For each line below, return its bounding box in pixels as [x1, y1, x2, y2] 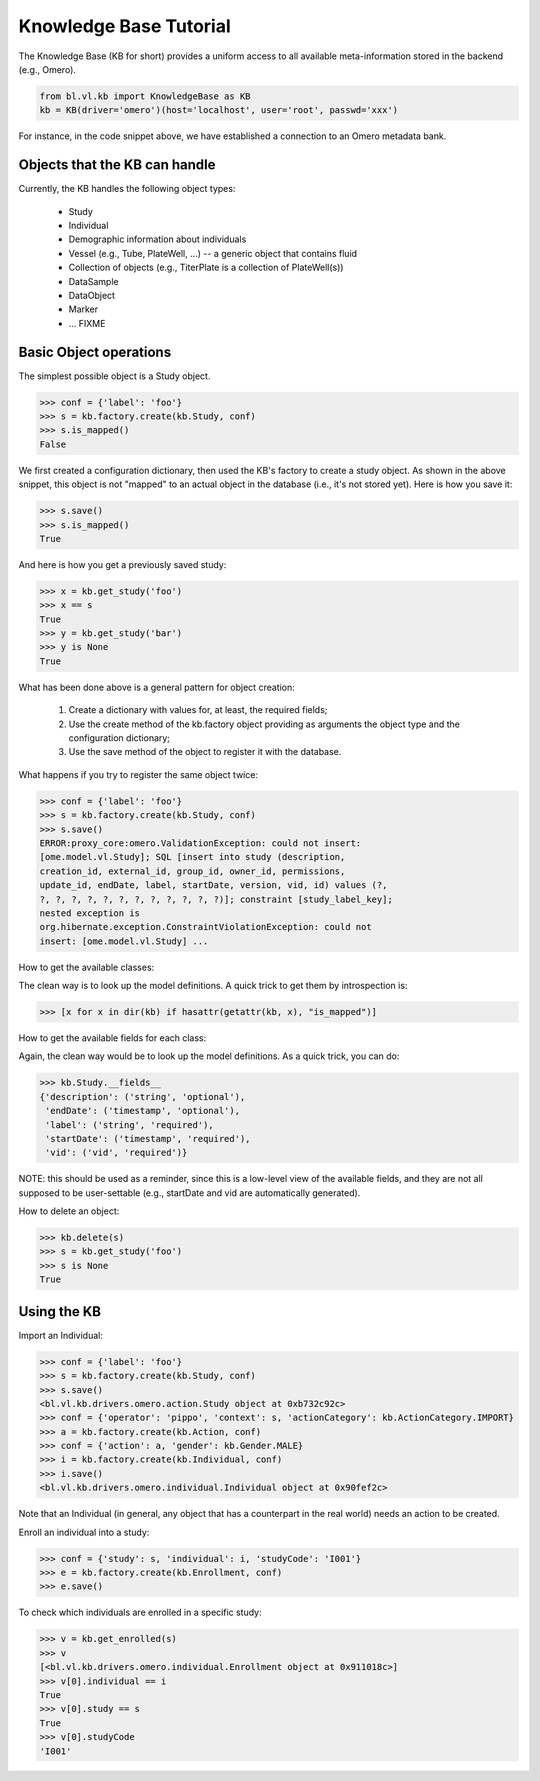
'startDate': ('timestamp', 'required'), [45, 1133, 251, 1144]
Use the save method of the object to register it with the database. [68, 746, 342, 758]
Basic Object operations [18, 343, 172, 360]
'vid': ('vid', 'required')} [45, 1147, 188, 1159]
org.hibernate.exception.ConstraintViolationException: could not [39, 921, 372, 933]
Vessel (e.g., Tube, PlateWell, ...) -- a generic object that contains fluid [68, 247, 358, 259]
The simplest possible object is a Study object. [18, 370, 211, 382]
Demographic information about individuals [68, 233, 247, 245]
